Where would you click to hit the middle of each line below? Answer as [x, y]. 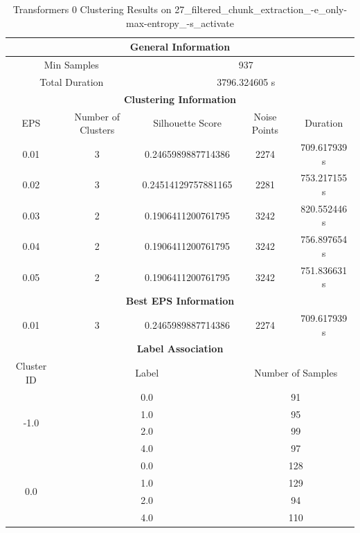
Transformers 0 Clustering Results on [92, 9]
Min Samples [71, 65]
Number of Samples [296, 373]
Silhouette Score [187, 123]
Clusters [97, 130]
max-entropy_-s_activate [180, 22]
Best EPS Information [180, 301]
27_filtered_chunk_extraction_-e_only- [261, 9]
